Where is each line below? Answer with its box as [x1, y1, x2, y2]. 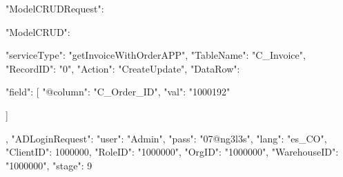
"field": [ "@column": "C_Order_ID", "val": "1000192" [6, 84, 231, 99]
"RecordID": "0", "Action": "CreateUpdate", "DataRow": [6, 61, 240, 75]
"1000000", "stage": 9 [6, 158, 92, 172]
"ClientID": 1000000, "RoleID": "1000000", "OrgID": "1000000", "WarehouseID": [6, 145, 339, 159]
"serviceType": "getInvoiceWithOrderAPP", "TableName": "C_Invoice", [6, 48, 306, 62]
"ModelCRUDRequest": [6, 1, 104, 15]
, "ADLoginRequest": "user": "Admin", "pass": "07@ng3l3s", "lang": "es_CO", [6, 131, 327, 145]
